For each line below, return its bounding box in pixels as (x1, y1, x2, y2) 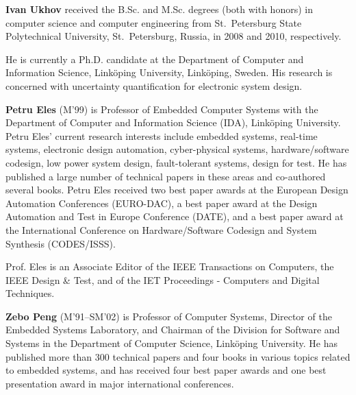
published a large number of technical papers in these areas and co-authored (5, 169, 326, 183)
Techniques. (5, 286, 55, 300)
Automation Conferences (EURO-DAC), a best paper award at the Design (5, 195, 318, 210)
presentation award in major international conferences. (5, 376, 234, 390)
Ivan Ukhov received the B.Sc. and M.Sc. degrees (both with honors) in (5, 2, 313, 16)
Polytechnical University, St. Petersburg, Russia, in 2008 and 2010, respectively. (5, 29, 342, 43)
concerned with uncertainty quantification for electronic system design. (5, 78, 303, 93)
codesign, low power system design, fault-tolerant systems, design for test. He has (5, 155, 347, 169)
